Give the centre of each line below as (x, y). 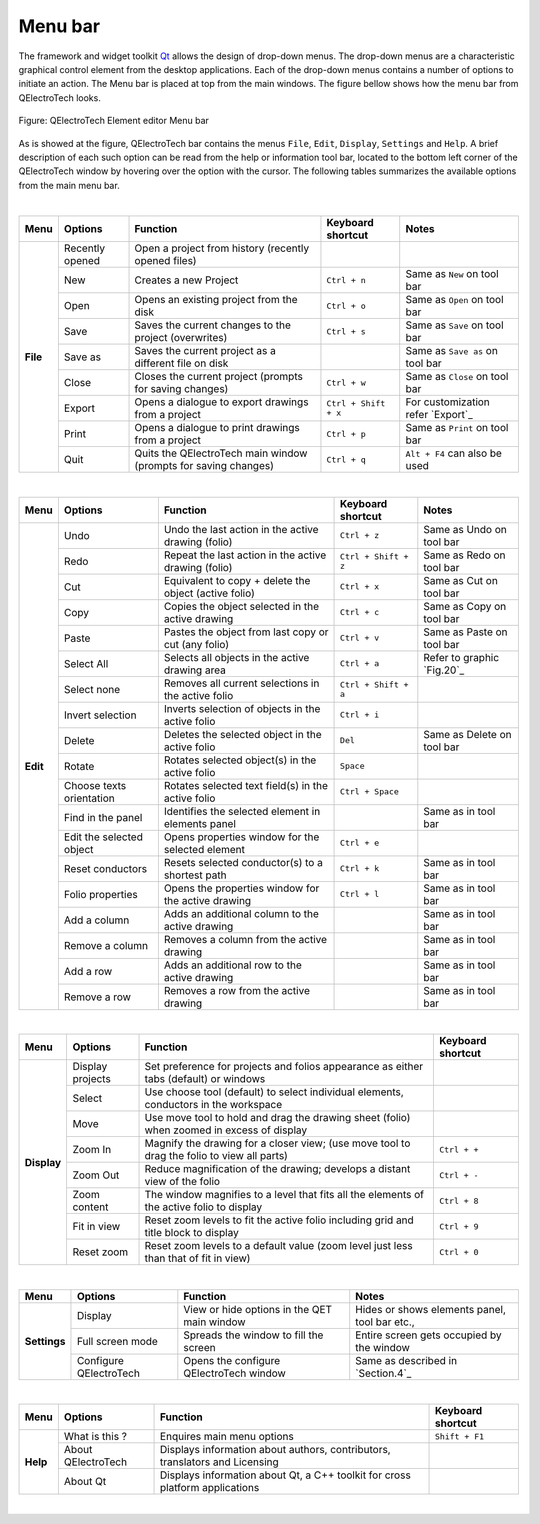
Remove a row (97, 997)
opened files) (165, 261)
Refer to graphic (461, 657)
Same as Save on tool (454, 325)
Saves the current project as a (205, 351)
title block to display (191, 1233)
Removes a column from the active (245, 939)
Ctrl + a (360, 663)
